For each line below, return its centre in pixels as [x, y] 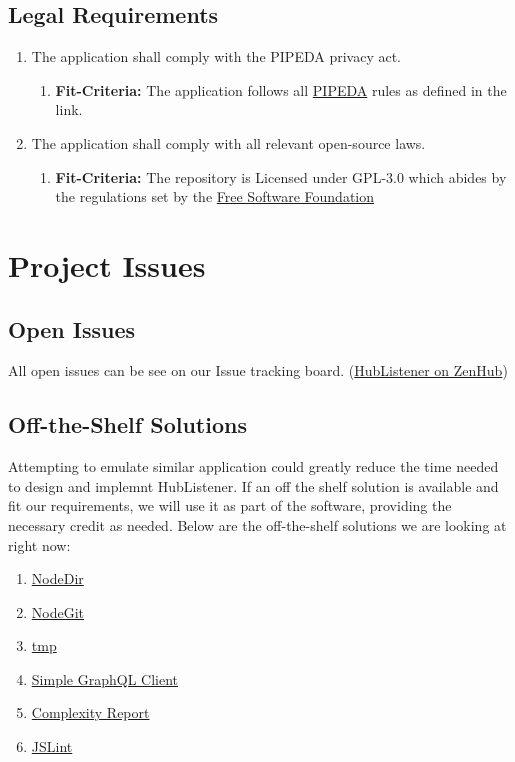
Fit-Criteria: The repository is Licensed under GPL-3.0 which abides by [281, 176]
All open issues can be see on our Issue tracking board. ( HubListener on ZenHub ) [258, 370]
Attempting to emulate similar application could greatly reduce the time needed [253, 466]
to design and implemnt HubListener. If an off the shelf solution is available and [253, 485]
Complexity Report [90, 712]
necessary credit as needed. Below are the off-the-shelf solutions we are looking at [257, 524]
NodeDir [57, 578]
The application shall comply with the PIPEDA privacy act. [216, 56]
